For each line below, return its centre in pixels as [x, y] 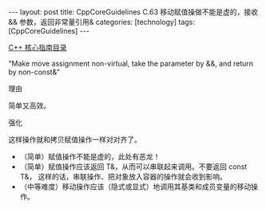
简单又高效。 [29, 105]
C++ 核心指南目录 [38, 47]
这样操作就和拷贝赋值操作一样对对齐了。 [75, 139]
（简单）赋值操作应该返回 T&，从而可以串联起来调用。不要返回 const [133, 167]
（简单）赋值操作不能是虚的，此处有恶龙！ [90, 157]
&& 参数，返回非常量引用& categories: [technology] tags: [102, 22]
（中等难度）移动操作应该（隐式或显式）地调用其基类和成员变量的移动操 [139, 187]
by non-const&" [34, 72]
